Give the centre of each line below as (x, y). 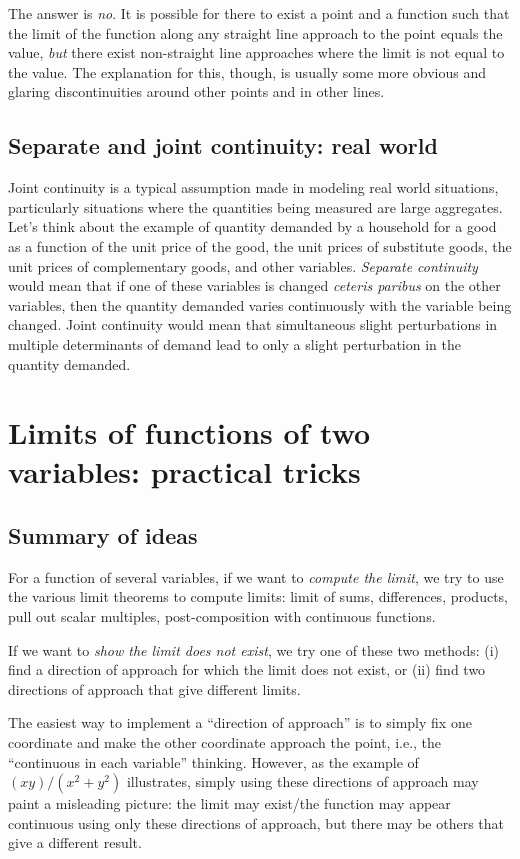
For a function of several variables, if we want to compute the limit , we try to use (256, 576)
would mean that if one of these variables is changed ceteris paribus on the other (254, 285)
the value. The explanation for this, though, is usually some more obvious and (247, 71)
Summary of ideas (103, 535)
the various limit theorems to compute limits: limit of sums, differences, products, (258, 596)
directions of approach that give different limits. (154, 688)
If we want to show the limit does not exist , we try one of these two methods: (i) (254, 649)
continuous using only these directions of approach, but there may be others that (256, 822)
